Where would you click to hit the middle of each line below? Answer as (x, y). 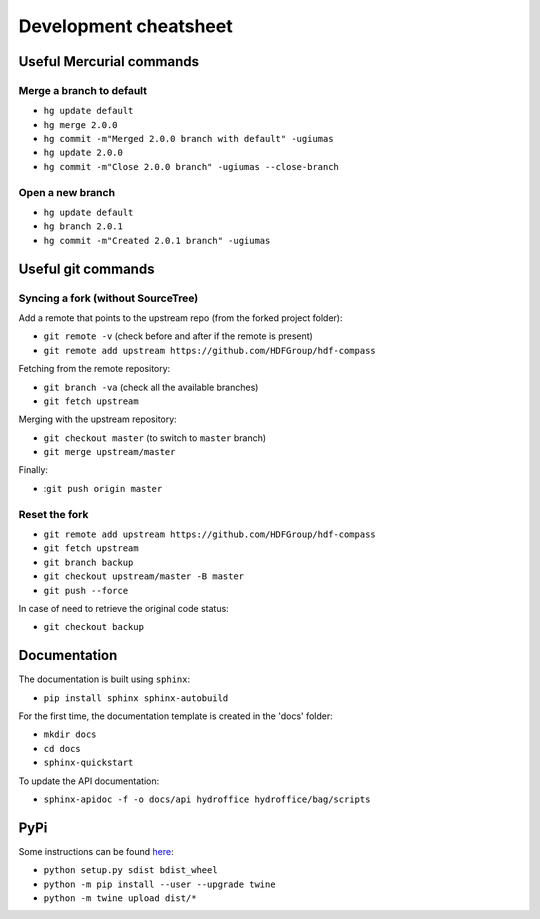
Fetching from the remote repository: (94, 369)
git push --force (86, 590)
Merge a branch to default (83, 90)
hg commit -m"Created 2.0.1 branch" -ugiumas (157, 240)
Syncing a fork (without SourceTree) (108, 298)
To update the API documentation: (89, 781)
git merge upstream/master (109, 452)
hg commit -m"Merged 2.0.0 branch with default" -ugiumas (188, 139)
